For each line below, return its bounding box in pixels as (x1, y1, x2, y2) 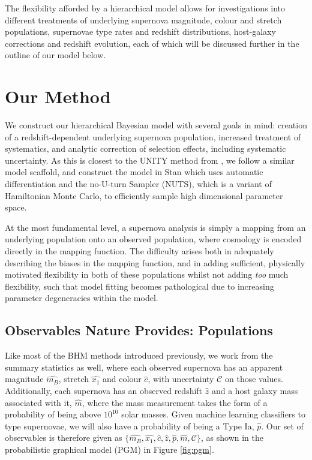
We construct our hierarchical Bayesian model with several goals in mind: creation (5, 119, 307, 131)
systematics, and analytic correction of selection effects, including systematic (5, 142, 286, 155)
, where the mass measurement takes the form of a (82, 396, 268, 408)
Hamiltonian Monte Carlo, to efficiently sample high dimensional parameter (5, 189, 283, 202)
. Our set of (261, 419, 304, 432)
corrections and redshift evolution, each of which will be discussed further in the (5, 37, 299, 49)
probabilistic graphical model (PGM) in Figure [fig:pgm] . (5, 443, 214, 455)
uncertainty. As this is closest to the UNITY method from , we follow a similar (5, 154, 295, 166)
